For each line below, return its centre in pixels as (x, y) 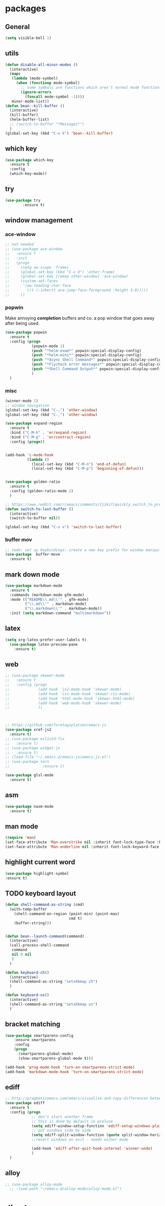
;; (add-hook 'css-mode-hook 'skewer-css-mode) (68, 694)
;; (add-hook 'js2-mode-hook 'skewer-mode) (63, 689)
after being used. (22, 323)
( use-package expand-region (34, 424)
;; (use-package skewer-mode (35, 676)
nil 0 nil (22, 955)
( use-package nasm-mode (29, 806)
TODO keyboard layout (41, 893)
